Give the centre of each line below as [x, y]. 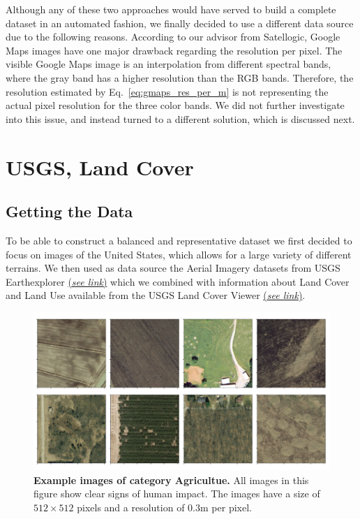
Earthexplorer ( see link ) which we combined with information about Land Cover [178, 281]
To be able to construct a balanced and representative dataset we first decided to [179, 240]
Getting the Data [69, 211]
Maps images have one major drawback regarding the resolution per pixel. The [174, 50]
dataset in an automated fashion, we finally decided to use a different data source [180, 23]
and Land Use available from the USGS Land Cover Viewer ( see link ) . [156, 295]
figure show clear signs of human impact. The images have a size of [177, 494]
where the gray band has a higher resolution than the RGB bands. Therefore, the [180, 77]
